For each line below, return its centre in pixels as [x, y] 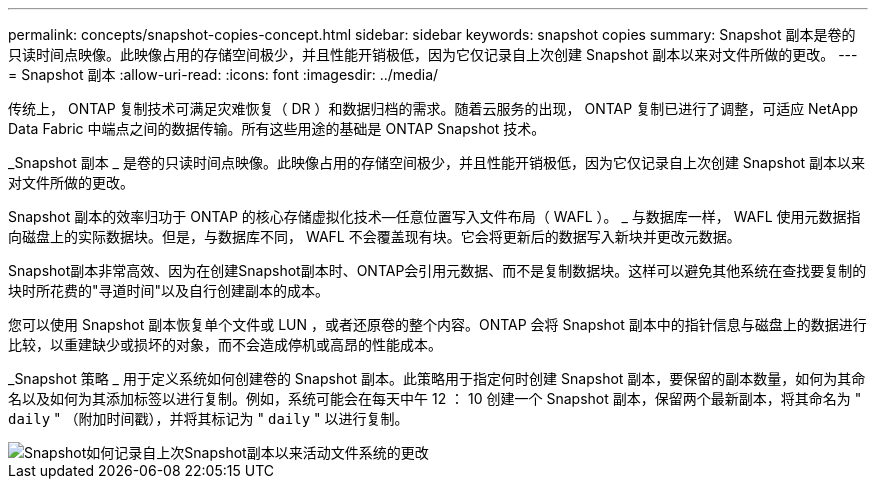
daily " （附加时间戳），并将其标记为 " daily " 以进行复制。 [208, 418]
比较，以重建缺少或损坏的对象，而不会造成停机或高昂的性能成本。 [225, 344]
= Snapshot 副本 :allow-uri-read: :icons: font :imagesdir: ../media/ [223, 74]
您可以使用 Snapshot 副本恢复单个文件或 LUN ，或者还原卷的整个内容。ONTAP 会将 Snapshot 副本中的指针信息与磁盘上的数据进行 [437, 324]
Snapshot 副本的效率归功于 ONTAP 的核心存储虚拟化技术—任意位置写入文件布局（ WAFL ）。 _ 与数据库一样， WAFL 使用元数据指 [434, 216]
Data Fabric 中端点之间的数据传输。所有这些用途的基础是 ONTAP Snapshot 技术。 [277, 128]
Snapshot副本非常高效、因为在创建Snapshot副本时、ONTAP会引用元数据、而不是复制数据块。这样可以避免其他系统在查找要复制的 [437, 270]
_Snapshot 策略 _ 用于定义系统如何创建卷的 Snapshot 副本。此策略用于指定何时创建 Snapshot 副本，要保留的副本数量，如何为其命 [437, 378]
